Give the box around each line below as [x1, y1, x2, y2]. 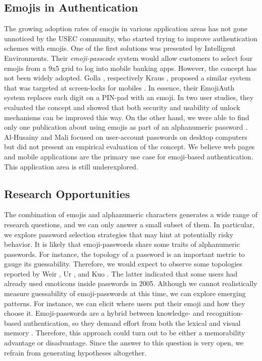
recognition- [206, 308, 243, 318]
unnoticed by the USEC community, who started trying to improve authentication [4, 33, 257, 43]
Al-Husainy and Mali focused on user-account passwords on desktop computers [4, 131, 247, 142]
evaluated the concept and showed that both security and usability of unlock [4, 102, 240, 112]
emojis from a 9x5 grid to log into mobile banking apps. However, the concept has [4, 62, 257, 73]
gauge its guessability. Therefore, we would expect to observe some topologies [4, 258, 242, 269]
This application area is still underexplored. [4, 161, 138, 171]
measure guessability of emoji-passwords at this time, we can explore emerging [4, 288, 246, 299]
